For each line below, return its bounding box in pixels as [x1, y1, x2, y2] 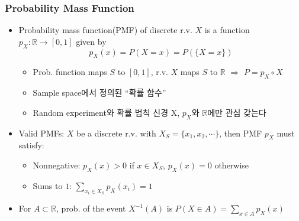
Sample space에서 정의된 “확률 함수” [33, 86, 166, 99]
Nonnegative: [33, 158, 81, 171]
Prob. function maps [33, 66, 107, 78]
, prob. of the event [56, 202, 126, 214]
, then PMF [219, 126, 262, 139]
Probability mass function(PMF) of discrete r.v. [18, 24, 192, 36]
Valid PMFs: [18, 126, 65, 139]
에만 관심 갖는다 [207, 106, 266, 118]
